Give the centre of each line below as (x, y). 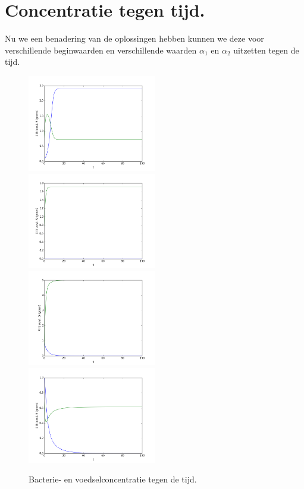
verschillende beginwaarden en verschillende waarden (101, 50)
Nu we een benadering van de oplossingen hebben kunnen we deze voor (134, 38)
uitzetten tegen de (266, 50)
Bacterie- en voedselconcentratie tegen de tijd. (113, 479)
